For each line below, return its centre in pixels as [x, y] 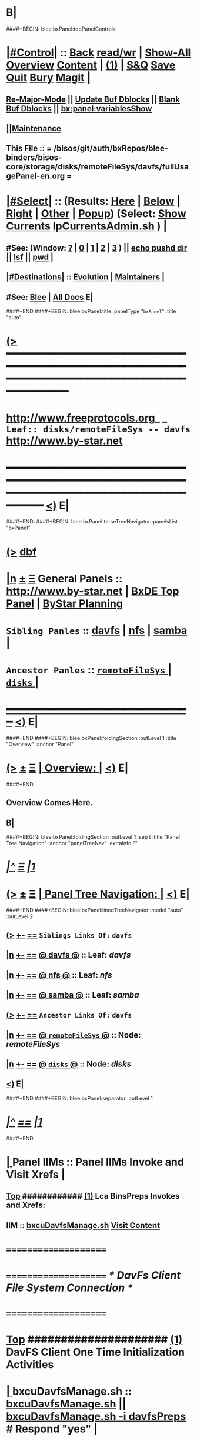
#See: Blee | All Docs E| [50, 297]
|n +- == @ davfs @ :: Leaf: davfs [69, 955]
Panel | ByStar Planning [65, 603]
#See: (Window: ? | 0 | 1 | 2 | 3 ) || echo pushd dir [97, 248]
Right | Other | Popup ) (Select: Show [96, 214]
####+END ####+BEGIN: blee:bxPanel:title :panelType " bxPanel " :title [91, 311]
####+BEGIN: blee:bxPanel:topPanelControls [61, 29]
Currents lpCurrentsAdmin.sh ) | [87, 226]
